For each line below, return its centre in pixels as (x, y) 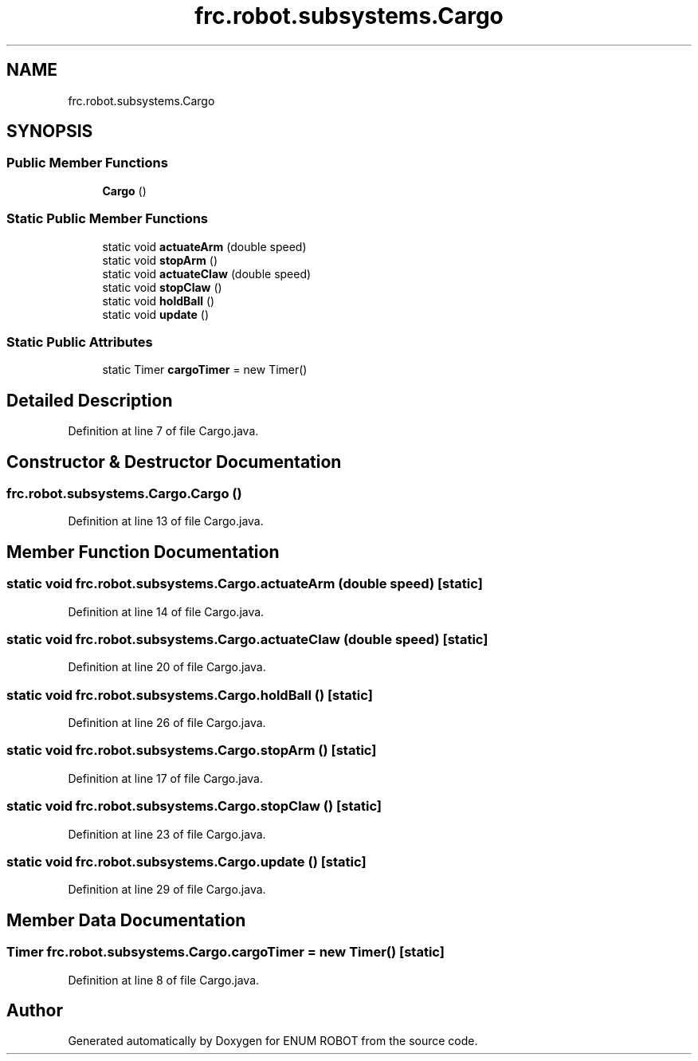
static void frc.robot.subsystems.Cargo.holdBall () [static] (190, 695)
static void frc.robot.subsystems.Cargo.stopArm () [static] (192, 751)
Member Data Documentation (126, 920)
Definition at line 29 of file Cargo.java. (167, 890)
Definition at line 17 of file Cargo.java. (166, 778)
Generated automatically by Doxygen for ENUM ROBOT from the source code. (273, 1041)
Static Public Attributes (80, 342)
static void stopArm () (160, 260)
